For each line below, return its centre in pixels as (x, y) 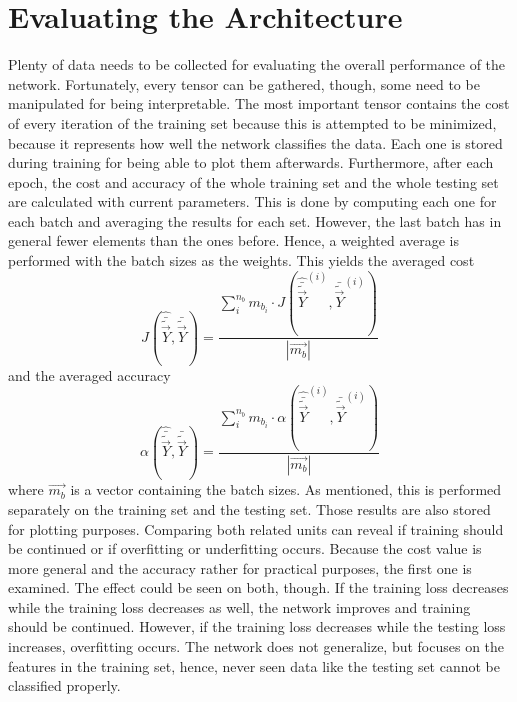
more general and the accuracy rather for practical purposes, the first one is (240, 567)
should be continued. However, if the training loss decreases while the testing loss (257, 626)
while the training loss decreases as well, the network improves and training (239, 606)
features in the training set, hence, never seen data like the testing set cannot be (254, 665)
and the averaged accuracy (89, 374)
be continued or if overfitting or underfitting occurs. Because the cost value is (245, 548)
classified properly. (64, 685)
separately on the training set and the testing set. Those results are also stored (249, 508)
